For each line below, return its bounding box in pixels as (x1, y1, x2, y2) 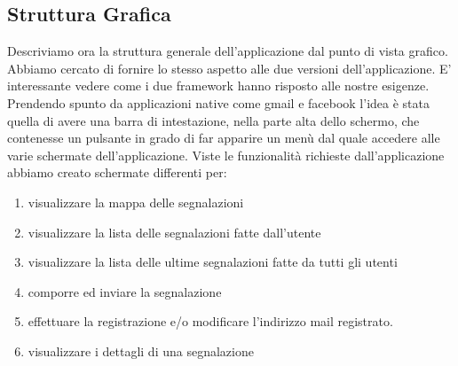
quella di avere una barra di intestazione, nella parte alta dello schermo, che (7, 111, 420, 129)
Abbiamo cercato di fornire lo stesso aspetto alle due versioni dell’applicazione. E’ (7, 58, 452, 77)
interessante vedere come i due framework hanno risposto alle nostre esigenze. (7, 76, 430, 95)
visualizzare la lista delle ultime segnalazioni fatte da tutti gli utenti (28, 253, 398, 271)
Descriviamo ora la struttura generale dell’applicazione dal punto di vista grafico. (7, 42, 448, 60)
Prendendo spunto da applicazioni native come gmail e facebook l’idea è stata (7, 93, 430, 112)
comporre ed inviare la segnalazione (28, 282, 222, 300)
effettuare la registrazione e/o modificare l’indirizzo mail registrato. (28, 312, 393, 331)
